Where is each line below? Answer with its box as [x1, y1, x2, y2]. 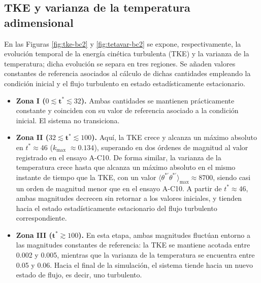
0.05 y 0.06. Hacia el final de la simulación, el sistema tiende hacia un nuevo [16, 259, 253, 270]
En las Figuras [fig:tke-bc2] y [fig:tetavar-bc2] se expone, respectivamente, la [4, 38, 241, 49]
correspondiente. [16, 213, 67, 223]
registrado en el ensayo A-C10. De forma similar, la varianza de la [16, 152, 221, 162]
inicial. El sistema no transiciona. [16, 115, 120, 125]
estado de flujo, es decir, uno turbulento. [16, 269, 142, 280]
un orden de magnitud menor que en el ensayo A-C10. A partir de [16, 183, 222, 193]
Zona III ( [16, 229, 52, 240]
